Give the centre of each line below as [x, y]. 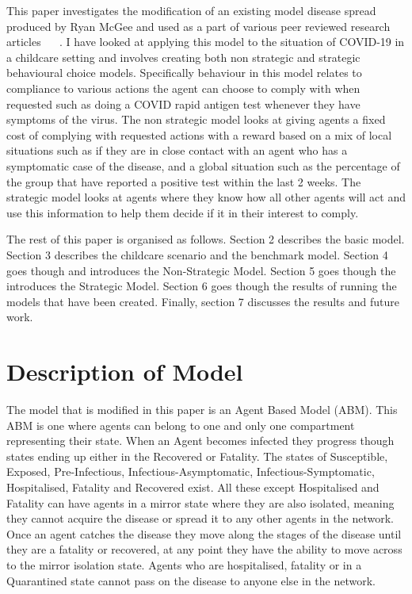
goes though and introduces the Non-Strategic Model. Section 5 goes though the [201, 270]
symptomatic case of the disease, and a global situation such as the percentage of [203, 165]
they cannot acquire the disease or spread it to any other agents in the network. [200, 518]
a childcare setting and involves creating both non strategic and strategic [183, 57]
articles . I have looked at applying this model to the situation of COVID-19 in [206, 42]
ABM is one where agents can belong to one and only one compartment [181, 425]
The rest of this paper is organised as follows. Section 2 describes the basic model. [206, 239]
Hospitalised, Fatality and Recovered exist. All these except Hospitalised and [193, 487]
